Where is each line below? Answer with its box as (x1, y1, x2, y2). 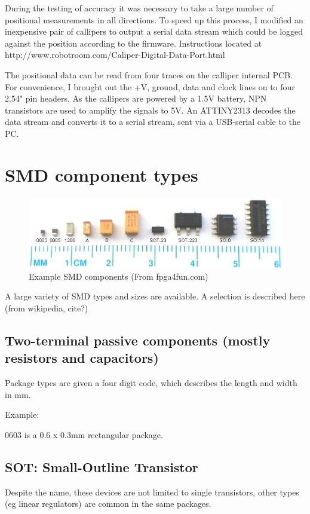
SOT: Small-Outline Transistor (5, 457, 198, 476)
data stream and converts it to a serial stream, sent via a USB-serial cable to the (5, 115, 301, 128)
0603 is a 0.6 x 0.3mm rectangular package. (5, 428, 163, 440)
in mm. (5, 388, 31, 400)
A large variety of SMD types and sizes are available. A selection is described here (5, 290, 305, 302)
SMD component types (5, 162, 198, 186)
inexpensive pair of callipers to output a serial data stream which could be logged (5, 25, 303, 38)
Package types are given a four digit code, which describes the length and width (5, 377, 297, 389)
